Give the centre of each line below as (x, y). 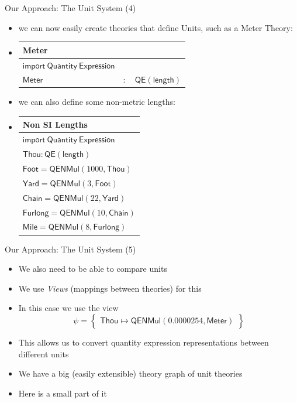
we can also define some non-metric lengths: (97, 102)
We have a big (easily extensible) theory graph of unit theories (130, 373)
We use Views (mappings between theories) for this (110, 288)
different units (44, 354)
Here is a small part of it (63, 393)
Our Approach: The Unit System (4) (70, 8)
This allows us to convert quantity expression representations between (144, 342)
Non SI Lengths (55, 124)
